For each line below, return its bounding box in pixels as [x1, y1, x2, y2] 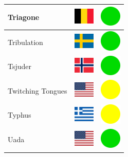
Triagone [8, 11, 40, 22]
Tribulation [8, 36, 43, 47]
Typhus [8, 109, 31, 120]
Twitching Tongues [8, 85, 67, 96]
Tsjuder [8, 61, 32, 72]
